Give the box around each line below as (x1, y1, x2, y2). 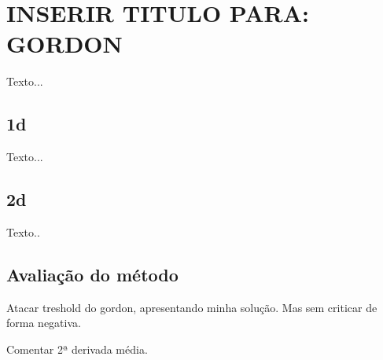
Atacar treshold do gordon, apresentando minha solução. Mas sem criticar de (6, 299, 377, 315)
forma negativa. (6, 314, 81, 331)
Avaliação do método (6, 262, 179, 286)
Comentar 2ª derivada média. (6, 340, 148, 357)
